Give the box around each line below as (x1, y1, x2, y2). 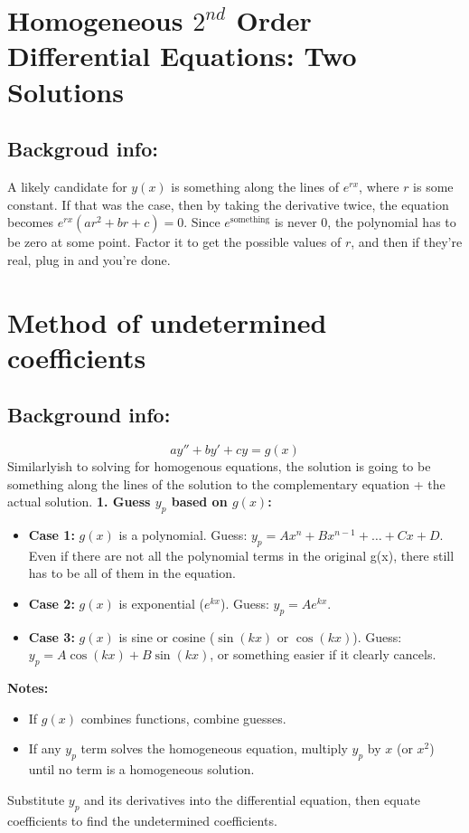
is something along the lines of (171, 176, 340, 195)
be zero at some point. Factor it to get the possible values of (7, 232, 342, 251)
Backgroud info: (7, 135, 158, 163)
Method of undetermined (7, 303, 327, 340)
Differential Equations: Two (7, 37, 357, 74)
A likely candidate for (7, 176, 127, 195)
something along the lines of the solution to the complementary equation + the (7, 474, 446, 493)
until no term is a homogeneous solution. (28, 760, 255, 779)
